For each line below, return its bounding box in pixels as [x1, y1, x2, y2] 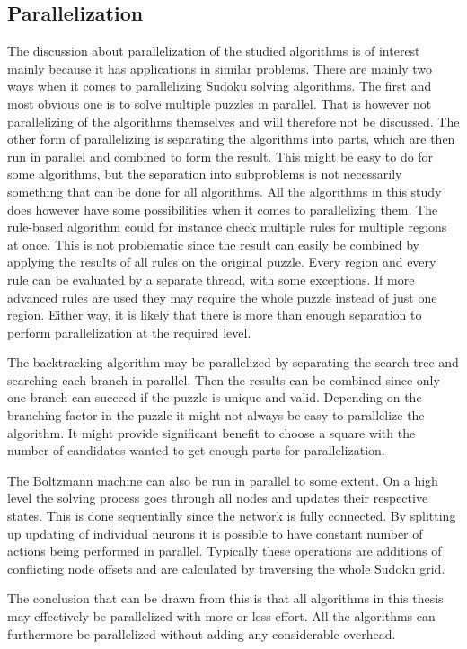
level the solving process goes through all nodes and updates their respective [7, 488, 428, 507]
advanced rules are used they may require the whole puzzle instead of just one [7, 287, 437, 306]
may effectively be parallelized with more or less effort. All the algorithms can [7, 607, 436, 626]
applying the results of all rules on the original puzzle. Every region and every [7, 252, 436, 271]
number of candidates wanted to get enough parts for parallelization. [7, 441, 385, 460]
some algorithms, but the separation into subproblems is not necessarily [7, 164, 402, 183]
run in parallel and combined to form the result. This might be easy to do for [7, 146, 434, 165]
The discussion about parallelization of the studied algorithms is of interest [7, 41, 420, 60]
